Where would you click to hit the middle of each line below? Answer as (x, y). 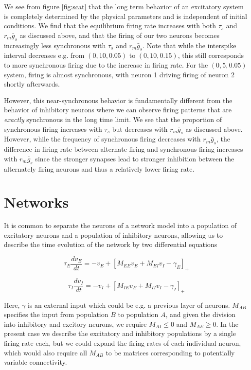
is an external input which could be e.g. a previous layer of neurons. (129, 305)
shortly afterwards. (32, 84)
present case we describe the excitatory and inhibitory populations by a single (120, 333)
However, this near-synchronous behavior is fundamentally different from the (118, 100)
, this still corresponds (211, 55)
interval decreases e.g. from (44, 55)
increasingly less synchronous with (55, 45)
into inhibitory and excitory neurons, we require (75, 324)
